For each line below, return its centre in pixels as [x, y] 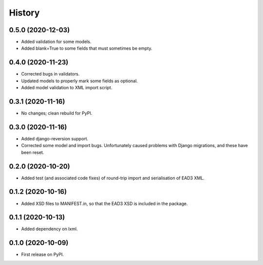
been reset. [33, 152]
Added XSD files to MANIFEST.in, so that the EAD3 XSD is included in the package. [104, 203]
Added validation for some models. [56, 42]
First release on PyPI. [43, 255]
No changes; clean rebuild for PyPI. [57, 113]
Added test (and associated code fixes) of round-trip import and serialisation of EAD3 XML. [113, 178]
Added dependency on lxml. [49, 229]
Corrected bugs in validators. [50, 74]
